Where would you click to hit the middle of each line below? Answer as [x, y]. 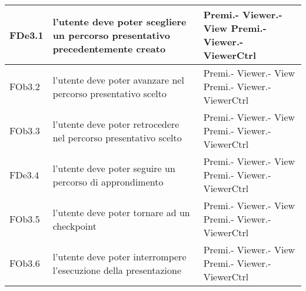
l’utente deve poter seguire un [114, 168]
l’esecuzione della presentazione [117, 270]
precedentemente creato [109, 48]
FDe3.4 [24, 175]
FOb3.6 [25, 263]
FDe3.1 [26, 35]
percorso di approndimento [108, 181]
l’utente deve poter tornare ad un [121, 212]
